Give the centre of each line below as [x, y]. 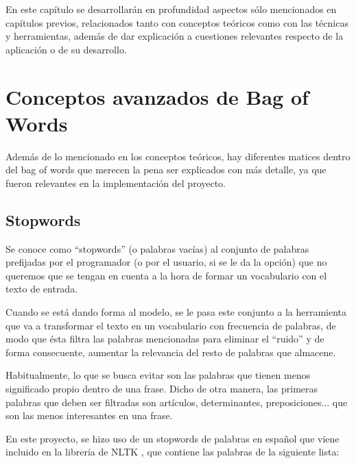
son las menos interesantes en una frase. [89, 415]
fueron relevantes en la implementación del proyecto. [116, 183]
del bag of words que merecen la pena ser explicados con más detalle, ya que [166, 170]
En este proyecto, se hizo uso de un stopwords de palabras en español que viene [173, 438]
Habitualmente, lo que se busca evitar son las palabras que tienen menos [158, 375]
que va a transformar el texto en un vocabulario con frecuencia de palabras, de [171, 325]
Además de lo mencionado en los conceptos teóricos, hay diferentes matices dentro [178, 156]
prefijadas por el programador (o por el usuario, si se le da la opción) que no [166, 262]
